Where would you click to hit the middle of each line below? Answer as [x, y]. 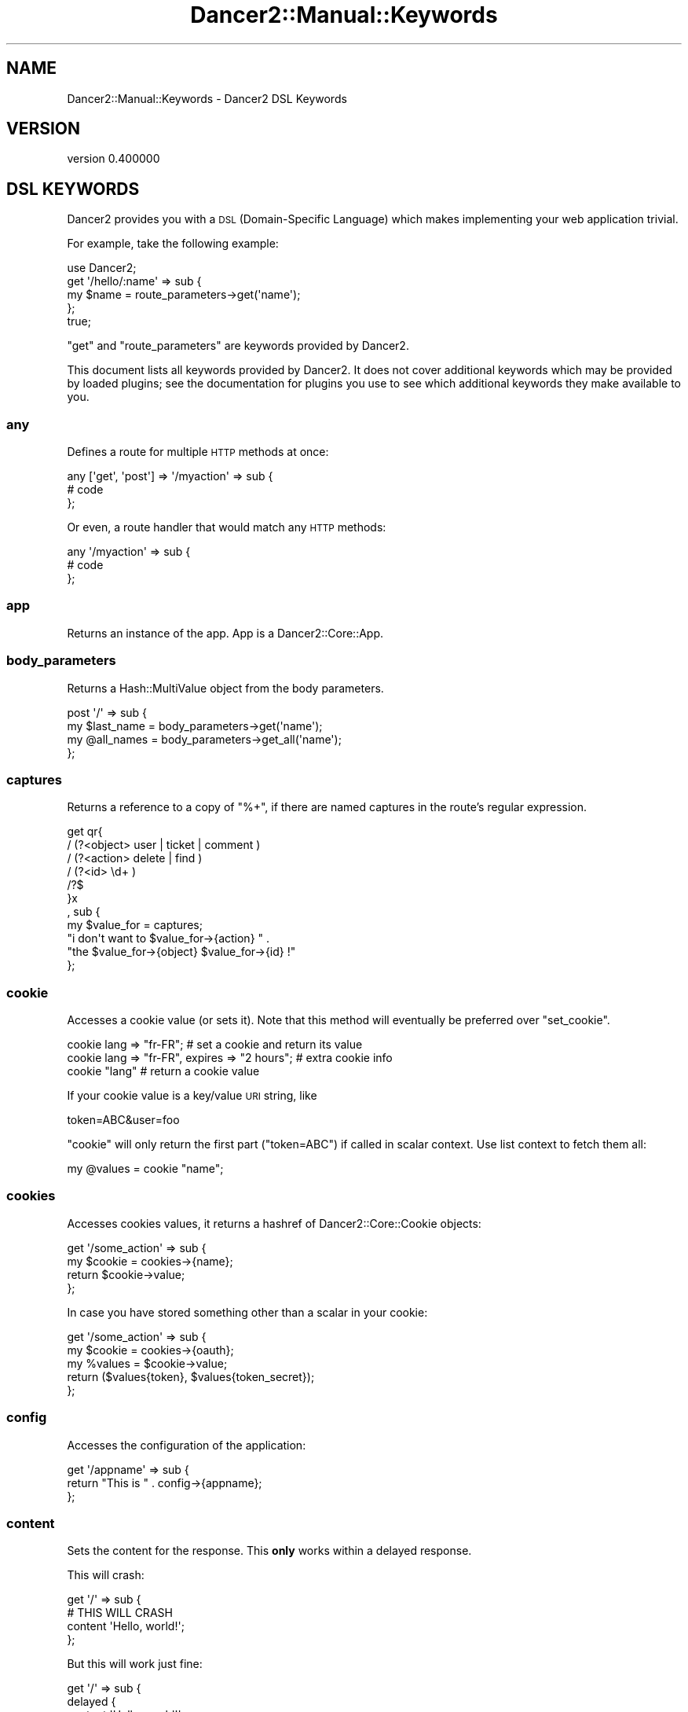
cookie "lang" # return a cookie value [163, 1071]
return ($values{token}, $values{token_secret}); [191, 1376]
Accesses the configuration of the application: [187, 1445]
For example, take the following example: [173, 244]
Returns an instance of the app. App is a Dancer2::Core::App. [225, 633]
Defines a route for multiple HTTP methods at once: [198, 452]
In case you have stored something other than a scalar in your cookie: [247, 1312]
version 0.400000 [113, 159]
